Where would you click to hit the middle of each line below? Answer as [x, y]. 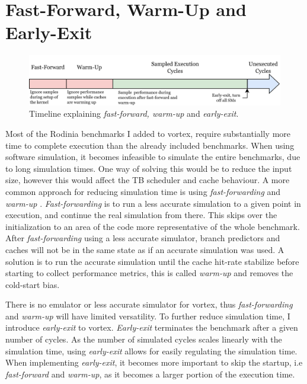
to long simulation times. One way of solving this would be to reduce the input [149, 168]
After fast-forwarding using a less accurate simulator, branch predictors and [143, 238]
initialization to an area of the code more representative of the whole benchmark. [153, 226]
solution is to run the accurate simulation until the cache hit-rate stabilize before [152, 261]
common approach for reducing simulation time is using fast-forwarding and [143, 191]
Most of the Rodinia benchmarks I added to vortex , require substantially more [148, 133]
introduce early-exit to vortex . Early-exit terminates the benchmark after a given [152, 327]
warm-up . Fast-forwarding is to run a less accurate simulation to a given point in [153, 203]
